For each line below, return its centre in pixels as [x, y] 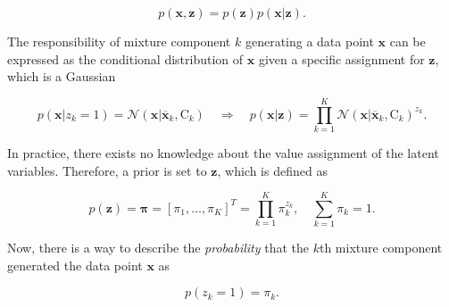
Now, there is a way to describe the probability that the [158, 248]
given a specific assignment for [341, 58]
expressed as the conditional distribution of [125, 58]
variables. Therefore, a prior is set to [107, 170]
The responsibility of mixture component [119, 41]
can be [407, 41]
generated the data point [75, 265]
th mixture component [381, 248]
